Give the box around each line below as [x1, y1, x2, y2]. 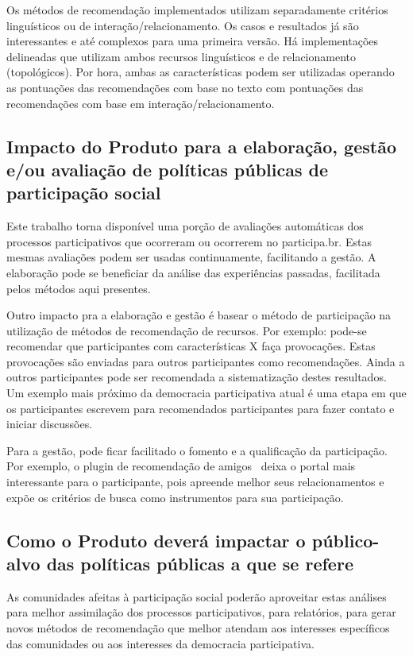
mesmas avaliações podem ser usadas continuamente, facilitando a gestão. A [6, 249, 376, 265]
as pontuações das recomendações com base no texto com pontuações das [6, 79, 364, 95]
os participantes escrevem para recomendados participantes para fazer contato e [6, 400, 395, 416]
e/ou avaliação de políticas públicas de [6, 157, 329, 181]
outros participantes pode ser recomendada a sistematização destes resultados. [6, 369, 387, 385]
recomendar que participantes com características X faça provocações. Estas [6, 338, 376, 354]
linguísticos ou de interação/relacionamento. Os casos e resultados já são [6, 17, 359, 33]
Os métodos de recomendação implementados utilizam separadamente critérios [6, 2, 388, 17]
